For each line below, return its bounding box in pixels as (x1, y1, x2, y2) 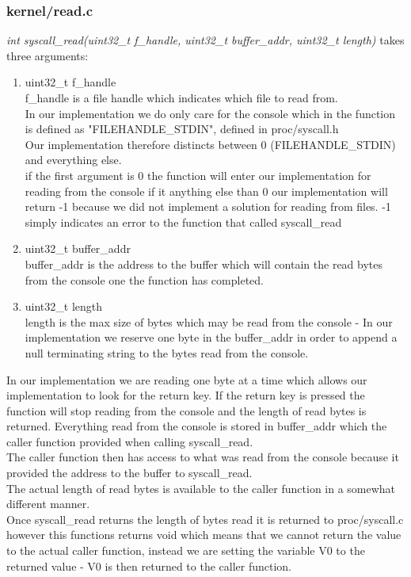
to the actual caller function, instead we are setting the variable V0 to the (6, 542, 365, 559)
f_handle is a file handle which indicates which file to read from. (25, 90, 338, 105)
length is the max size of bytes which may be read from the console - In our (25, 313, 393, 330)
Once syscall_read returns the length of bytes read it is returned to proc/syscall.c (6, 510, 404, 527)
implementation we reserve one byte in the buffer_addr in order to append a (25, 329, 398, 346)
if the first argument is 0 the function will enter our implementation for (25, 166, 371, 183)
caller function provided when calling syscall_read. (6, 433, 253, 449)
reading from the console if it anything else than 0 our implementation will (25, 182, 388, 199)
